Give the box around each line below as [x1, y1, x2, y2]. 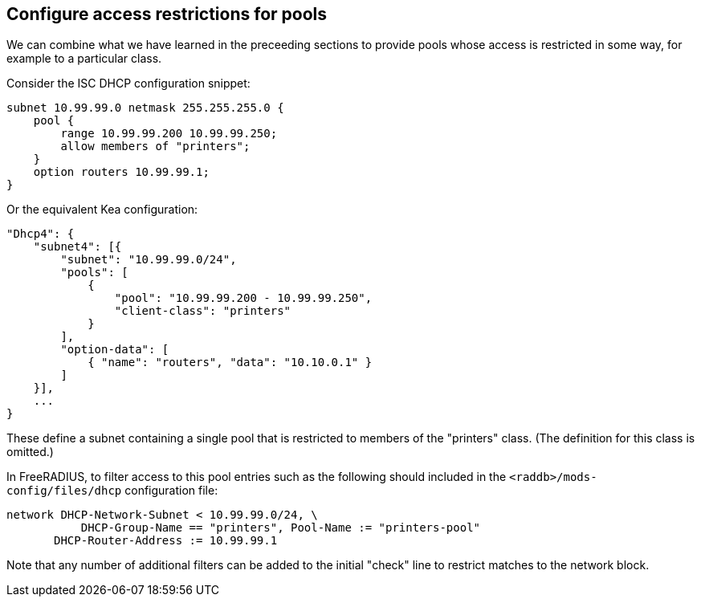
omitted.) [6, 445, 54, 459]
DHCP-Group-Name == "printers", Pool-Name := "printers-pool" [80, 521, 481, 535]
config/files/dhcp [6, 484, 122, 498]
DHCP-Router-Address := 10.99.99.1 [54, 534, 278, 548]
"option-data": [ [60, 343, 169, 357]
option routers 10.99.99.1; [33, 165, 210, 179]
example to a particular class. [6, 51, 162, 66]
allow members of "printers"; [60, 140, 251, 153]
